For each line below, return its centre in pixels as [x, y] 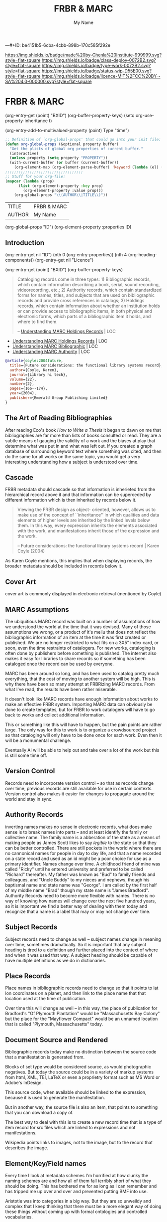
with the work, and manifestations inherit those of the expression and [88, 531]
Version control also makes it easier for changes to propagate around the [80, 794]
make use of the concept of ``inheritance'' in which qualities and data [88, 515]
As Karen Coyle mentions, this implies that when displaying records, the [79, 561]
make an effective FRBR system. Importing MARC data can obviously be [79, 704]
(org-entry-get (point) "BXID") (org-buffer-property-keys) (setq [70, 115]
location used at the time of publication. [46, 999]
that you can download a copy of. [39, 1113]
